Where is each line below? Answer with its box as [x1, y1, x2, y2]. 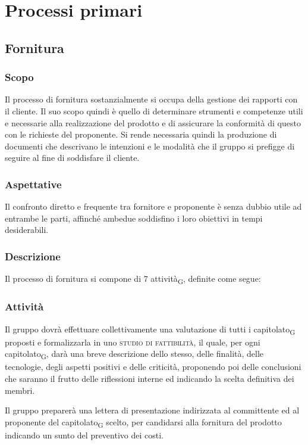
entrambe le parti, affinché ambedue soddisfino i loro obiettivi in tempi [5, 211, 263, 224]
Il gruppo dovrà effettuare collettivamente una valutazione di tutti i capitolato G [5, 322, 296, 337]
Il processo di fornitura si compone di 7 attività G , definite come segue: [5, 272, 261, 286]
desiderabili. [5, 223, 49, 236]
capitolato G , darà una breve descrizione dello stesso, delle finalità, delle [5, 347, 264, 362]
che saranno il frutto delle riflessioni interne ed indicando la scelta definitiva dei [5, 372, 294, 384]
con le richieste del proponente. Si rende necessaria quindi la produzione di [5, 128, 277, 141]
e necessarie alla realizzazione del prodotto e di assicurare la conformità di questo [5, 116, 301, 129]
